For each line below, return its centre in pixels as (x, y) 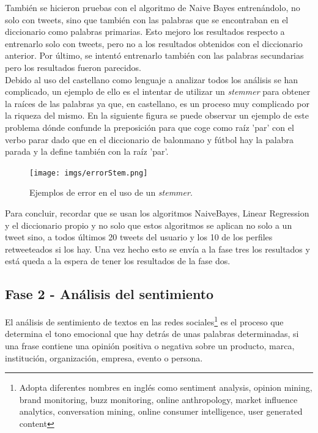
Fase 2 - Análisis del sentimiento (109, 294)
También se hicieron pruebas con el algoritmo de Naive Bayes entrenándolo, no (153, 7)
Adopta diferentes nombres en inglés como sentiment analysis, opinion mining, (166, 387)
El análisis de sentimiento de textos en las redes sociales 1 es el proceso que (144, 321)
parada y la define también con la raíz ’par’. (87, 151)
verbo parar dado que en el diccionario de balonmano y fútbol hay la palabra (149, 139)
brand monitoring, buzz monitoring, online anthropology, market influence (158, 399)
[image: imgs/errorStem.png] (89, 173)
